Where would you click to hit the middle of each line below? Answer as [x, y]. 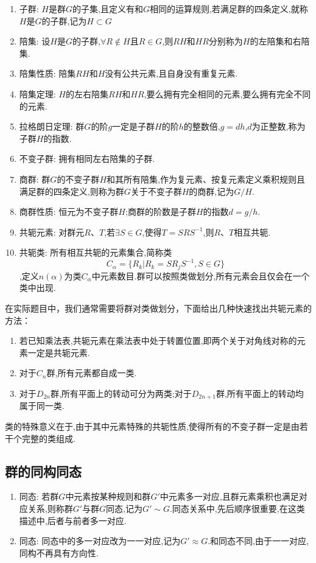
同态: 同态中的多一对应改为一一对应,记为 [100, 541]
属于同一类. [42, 406]
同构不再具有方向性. [59, 552]
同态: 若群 [39, 496]
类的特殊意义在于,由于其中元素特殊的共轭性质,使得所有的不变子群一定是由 [152, 426]
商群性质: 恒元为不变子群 [69, 212]
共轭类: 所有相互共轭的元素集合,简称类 [96, 252]
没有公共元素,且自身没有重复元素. [171, 73]
